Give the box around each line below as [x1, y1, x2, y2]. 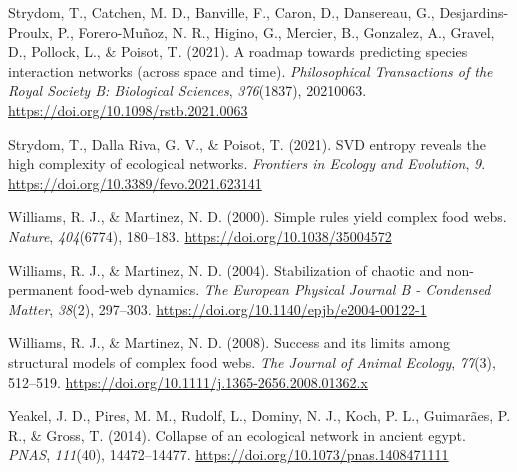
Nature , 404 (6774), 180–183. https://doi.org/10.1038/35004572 [8, 225, 392, 246]
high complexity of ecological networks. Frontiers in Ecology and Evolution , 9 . [8, 153, 486, 174]
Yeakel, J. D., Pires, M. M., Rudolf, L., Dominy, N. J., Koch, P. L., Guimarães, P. [8, 405, 511, 426]
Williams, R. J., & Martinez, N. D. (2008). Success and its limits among [8, 332, 450, 353]
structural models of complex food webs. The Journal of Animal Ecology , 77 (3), [8, 351, 496, 372]
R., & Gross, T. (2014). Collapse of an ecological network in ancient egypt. [8, 424, 466, 445]
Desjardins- [439, 2, 509, 22]
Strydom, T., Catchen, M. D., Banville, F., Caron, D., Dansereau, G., [8, 2, 435, 22]
